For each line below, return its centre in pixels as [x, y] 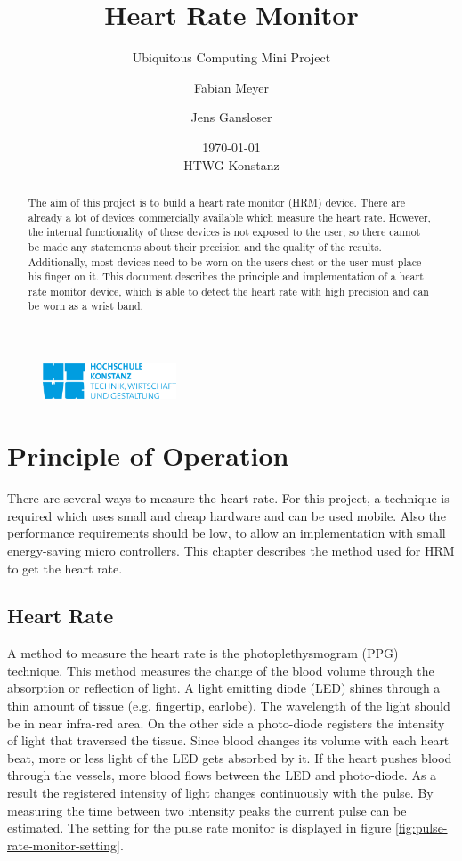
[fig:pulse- [421, 828]
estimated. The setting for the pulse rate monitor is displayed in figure [199, 828]
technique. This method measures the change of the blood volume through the [221, 670]
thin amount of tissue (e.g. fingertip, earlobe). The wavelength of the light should [229, 706]
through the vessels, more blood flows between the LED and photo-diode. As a [222, 775]
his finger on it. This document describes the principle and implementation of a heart [226, 276]
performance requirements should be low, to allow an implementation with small [227, 533]
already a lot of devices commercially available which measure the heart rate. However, [229, 217]
